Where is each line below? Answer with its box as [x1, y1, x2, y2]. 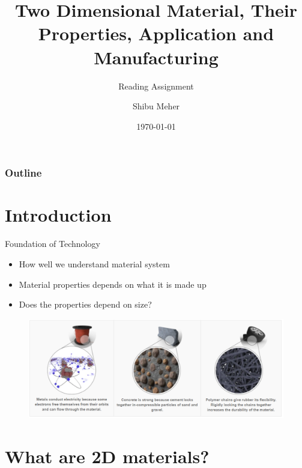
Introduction [5, 202, 112, 227]
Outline [5, 165, 42, 180]
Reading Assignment [118, 79, 194, 92]
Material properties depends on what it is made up [19, 278, 207, 290]
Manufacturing [94, 44, 219, 69]
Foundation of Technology [5, 237, 100, 250]
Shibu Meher [132, 100, 180, 112]
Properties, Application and [38, 21, 274, 46]
